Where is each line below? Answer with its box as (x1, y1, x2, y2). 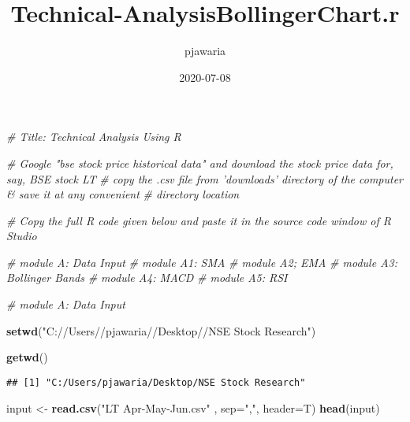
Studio (6, 228, 37, 244)
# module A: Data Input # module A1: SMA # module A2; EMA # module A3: (6, 254, 397, 270)
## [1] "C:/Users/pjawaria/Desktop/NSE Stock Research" (6, 376, 306, 388)
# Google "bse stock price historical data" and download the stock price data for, (6, 154, 393, 171)
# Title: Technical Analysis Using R (6, 128, 181, 145)
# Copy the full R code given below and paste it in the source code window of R (6, 212, 391, 228)
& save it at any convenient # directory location (6, 186, 240, 202)
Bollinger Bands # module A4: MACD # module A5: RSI (6, 269, 288, 286)
